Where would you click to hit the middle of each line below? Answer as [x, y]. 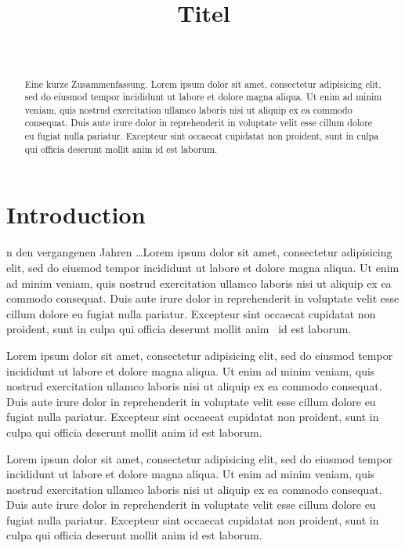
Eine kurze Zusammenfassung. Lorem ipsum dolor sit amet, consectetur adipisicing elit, [203, 83]
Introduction [76, 214]
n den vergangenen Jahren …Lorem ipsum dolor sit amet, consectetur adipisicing [199, 252]
